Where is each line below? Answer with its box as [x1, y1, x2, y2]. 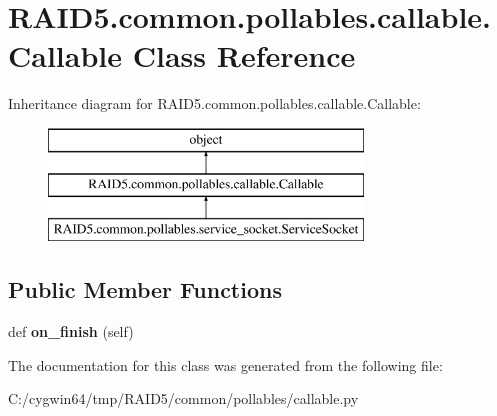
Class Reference [132, 35, 356, 76]
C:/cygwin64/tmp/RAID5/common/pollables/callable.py [8, 388, 359, 409]
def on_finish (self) [8, 321, 134, 342]
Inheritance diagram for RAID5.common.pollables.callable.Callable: [8, 93, 421, 114]
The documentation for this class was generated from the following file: [8, 354, 443, 375]
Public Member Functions [8, 274, 282, 305]
